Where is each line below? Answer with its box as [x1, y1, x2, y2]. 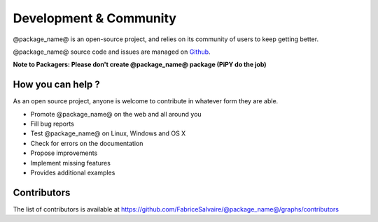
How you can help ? [13, 79, 101, 91]
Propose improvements [30, 149, 98, 157]
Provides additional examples [30, 168, 115, 177]
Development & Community [13, 10, 176, 26]
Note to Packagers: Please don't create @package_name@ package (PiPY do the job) [13, 60, 267, 69]
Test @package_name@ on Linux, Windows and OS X [30, 129, 186, 138]
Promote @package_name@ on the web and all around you [30, 110, 202, 118]
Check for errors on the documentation [30, 139, 143, 147]
